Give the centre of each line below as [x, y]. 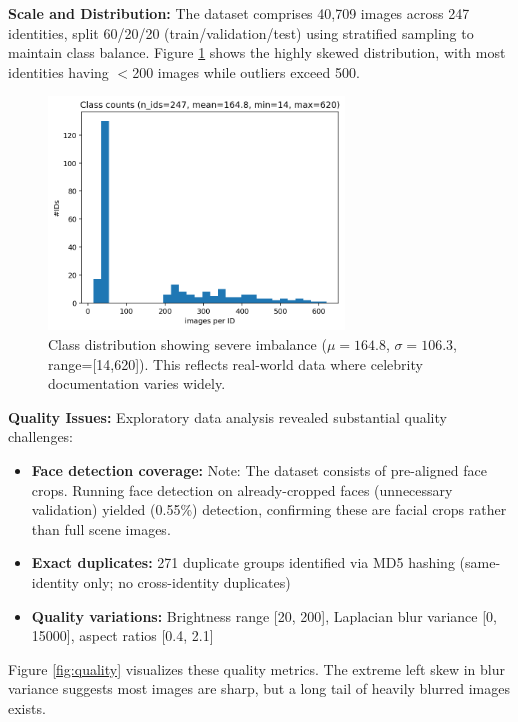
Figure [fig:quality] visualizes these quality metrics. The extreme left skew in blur [256, 668]
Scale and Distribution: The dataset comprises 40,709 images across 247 [239, 13]
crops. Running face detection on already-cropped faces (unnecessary [242, 489]
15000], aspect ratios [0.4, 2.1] [122, 635]
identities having [58, 71]
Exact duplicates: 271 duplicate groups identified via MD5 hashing [243, 562]
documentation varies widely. [137, 383]
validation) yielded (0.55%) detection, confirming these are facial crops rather [269, 509]
